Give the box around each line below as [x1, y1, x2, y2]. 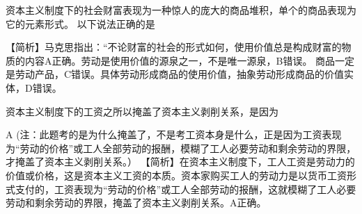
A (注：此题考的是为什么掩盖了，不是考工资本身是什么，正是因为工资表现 [6, 127, 342, 142]
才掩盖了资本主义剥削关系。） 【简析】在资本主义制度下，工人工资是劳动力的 [6, 154, 355, 169]
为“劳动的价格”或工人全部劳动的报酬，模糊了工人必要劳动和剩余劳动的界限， [6, 140, 356, 155]
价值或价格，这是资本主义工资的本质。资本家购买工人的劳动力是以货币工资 [6, 167, 347, 182]
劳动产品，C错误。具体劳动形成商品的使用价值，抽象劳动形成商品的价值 [15, 67, 345, 81]
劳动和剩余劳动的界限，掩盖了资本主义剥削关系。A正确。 [6, 195, 267, 210]
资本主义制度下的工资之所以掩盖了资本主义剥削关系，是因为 [6, 104, 278, 118]
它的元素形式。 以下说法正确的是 [6, 16, 155, 31]
